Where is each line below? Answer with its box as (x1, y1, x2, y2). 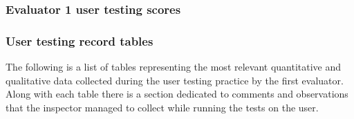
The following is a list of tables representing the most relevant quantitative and (6, 59, 342, 74)
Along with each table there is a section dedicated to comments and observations (6, 86, 348, 101)
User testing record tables (6, 32, 153, 49)
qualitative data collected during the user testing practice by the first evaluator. (6, 73, 344, 87)
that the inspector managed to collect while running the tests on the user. (6, 100, 319, 114)
